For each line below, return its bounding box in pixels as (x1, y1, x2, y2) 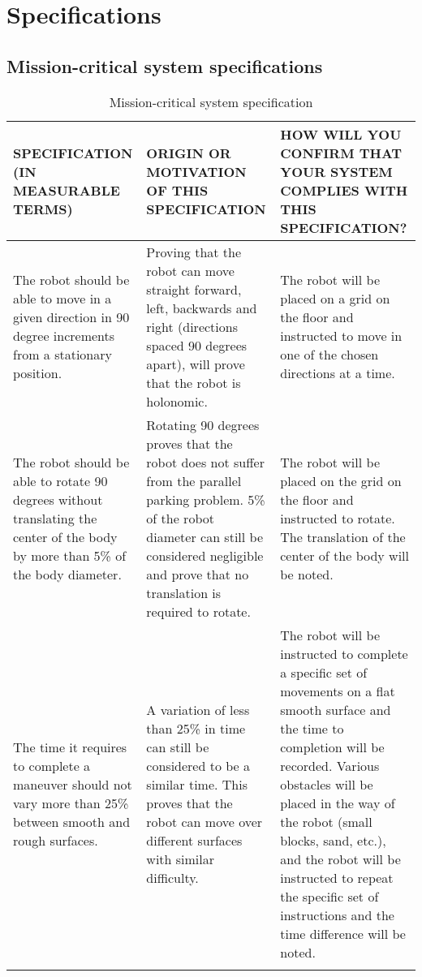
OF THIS (146, 180, 209, 200)
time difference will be (280, 923, 406, 943)
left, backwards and (146, 298, 257, 317)
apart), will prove (146, 354, 245, 373)
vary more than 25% (13, 793, 129, 812)
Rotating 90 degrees (146, 415, 260, 434)
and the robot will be (280, 849, 401, 868)
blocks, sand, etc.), (280, 830, 386, 850)
